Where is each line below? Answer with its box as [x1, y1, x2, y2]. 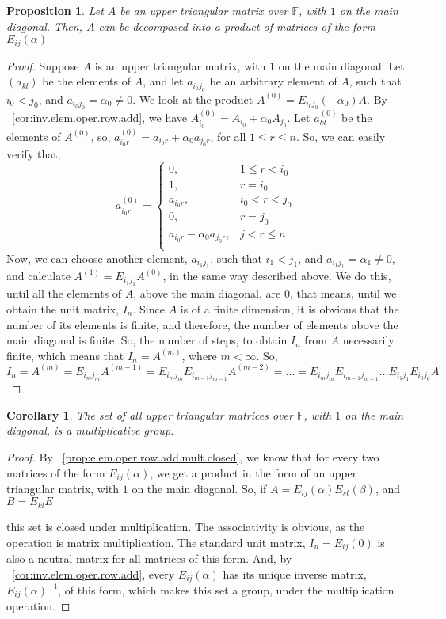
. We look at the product [132, 90, 253, 107]
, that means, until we [289, 285, 397, 302]
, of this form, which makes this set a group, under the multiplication [58, 582, 395, 598]
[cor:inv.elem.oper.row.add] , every [12, 565, 175, 582]
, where [181, 347, 217, 363]
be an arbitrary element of [209, 73, 337, 89]
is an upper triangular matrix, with [94, 57, 266, 74]
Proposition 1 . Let [6, 2, 104, 18]
